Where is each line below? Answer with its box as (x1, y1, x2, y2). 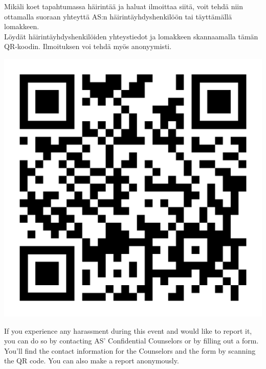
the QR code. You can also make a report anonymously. (4, 355, 179, 366)
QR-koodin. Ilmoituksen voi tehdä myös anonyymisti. (4, 41, 172, 52)
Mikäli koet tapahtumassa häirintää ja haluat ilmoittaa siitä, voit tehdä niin (4, 1, 243, 11)
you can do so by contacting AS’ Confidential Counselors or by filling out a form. (4, 335, 259, 346)
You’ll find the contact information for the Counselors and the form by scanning (4, 345, 256, 356)
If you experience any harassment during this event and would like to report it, (4, 325, 252, 336)
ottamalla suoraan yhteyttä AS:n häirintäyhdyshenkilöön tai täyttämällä (4, 11, 232, 21)
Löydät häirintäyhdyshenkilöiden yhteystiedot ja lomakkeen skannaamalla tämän (4, 31, 258, 41)
